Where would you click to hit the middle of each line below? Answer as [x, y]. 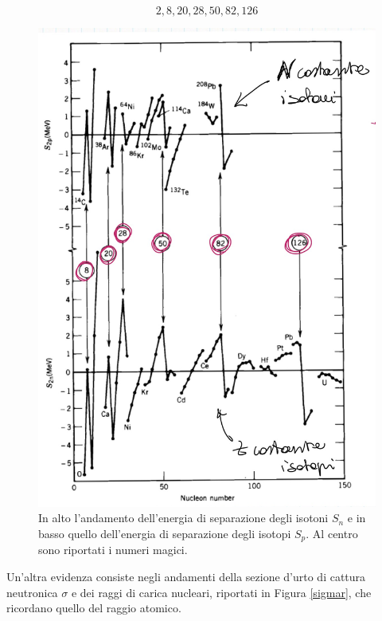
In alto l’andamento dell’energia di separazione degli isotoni [183, 518]
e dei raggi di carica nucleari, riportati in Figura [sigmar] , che [221, 592]
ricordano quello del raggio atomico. [94, 608]
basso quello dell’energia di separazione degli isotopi [165, 533]
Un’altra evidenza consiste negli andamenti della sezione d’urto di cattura [186, 576]
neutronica [32, 592]
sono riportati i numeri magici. [113, 550]
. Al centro [332, 533]
